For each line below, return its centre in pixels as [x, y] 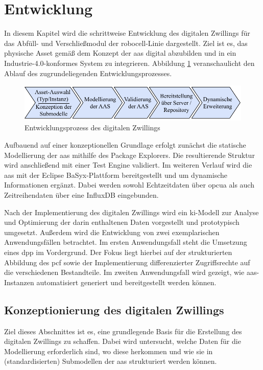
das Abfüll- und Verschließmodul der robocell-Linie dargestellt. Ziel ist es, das [126, 43]
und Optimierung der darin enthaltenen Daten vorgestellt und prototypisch [122, 222]
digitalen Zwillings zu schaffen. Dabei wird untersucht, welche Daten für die [123, 341]
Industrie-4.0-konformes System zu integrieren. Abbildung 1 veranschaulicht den [129, 63]
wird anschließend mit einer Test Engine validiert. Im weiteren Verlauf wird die [128, 165]
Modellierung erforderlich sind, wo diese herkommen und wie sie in [109, 351]
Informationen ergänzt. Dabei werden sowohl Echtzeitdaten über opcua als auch [129, 185]
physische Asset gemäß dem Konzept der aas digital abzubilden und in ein [120, 53]
